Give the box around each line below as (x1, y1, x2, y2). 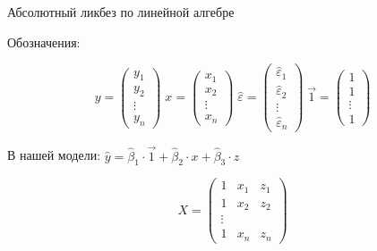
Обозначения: (7, 32, 81, 51)
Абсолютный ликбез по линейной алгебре (7, 3, 235, 21)
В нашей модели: (7, 146, 101, 164)
